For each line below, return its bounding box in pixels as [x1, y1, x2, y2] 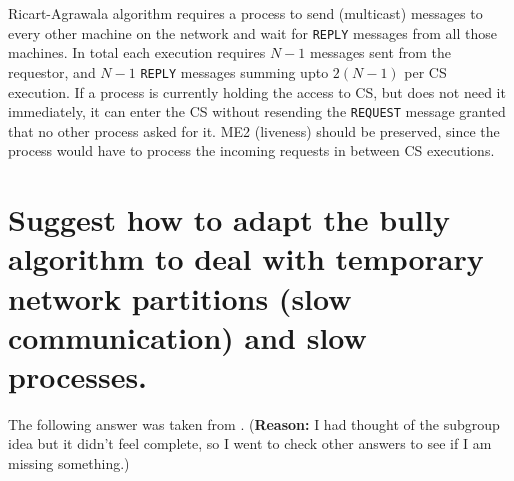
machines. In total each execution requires [8, 42, 266, 63]
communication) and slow [8, 316, 367, 357]
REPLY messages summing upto [140, 61, 329, 82]
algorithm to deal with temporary [8, 238, 484, 279]
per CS [404, 61, 447, 82]
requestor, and [8, 61, 96, 82]
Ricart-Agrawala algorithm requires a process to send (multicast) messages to [8, 3, 483, 23]
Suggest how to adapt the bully [8, 199, 450, 240]
